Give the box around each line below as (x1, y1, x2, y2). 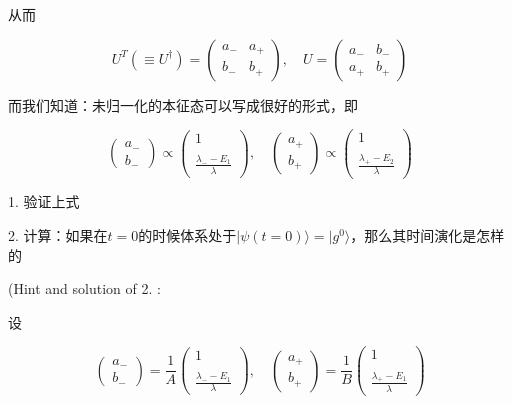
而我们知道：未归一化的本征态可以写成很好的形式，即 (8, 94, 358, 115)
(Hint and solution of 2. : (8, 278, 161, 299)
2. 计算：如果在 (8, 225, 108, 246)
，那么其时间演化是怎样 (350, 225, 505, 246)
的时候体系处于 (138, 225, 237, 246)
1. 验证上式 (8, 191, 80, 212)
